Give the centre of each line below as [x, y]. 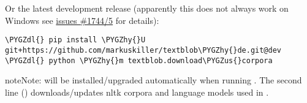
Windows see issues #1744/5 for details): [82, 20]
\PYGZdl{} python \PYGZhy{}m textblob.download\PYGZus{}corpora [139, 60]
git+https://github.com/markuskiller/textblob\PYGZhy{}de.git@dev [143, 50]
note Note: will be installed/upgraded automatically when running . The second [153, 80]
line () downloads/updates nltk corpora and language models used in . [137, 92]
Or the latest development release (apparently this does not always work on [147, 8]
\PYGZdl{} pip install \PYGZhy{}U [75, 40]
